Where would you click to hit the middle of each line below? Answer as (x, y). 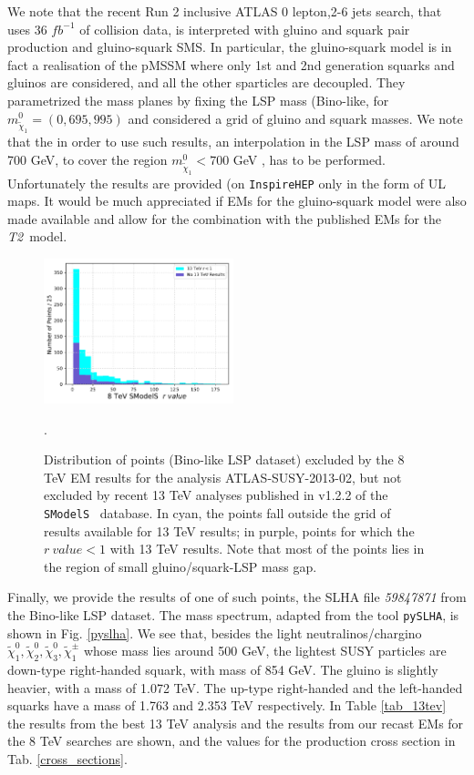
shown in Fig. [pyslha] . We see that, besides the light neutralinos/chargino (215, 632)
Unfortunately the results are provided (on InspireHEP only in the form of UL (227, 183)
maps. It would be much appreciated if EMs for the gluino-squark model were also (237, 201)
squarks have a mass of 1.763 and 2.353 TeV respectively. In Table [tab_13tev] (227, 705)
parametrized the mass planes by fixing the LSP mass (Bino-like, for (198, 100)
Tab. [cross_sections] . (67, 758)
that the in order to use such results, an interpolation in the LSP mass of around (233, 142)
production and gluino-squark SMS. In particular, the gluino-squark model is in (230, 47)
